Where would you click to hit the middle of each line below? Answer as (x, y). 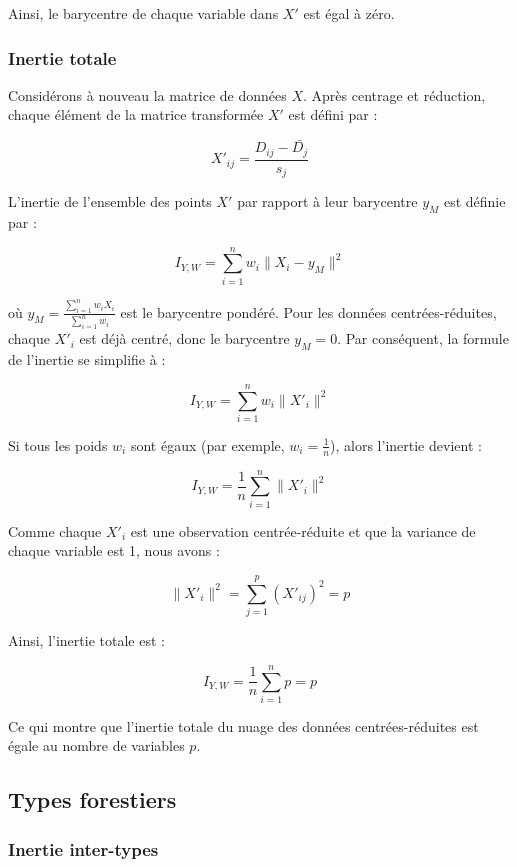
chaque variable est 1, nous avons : (114, 550)
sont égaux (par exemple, (207, 444)
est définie (474, 201)
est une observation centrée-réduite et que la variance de (303, 530)
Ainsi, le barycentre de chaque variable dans (143, 13)
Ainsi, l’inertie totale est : (86, 640)
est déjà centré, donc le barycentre (184, 338)
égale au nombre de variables (96, 745)
